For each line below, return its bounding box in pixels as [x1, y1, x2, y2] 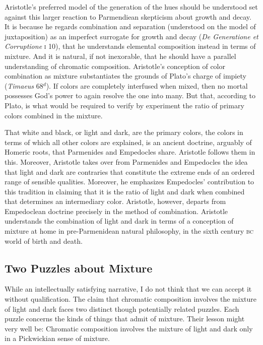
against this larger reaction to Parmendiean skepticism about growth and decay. [5, 11, 251, 22]
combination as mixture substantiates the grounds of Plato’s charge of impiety [5, 71, 246, 81]
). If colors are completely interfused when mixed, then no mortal [46, 80, 248, 91]
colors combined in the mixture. [5, 110, 103, 120]
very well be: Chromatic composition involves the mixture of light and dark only [5, 323, 253, 333]
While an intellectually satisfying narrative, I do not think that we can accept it [5, 284, 252, 294]
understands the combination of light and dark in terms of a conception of [5, 216, 234, 226]
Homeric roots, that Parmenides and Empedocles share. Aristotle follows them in [5, 147, 255, 157]
